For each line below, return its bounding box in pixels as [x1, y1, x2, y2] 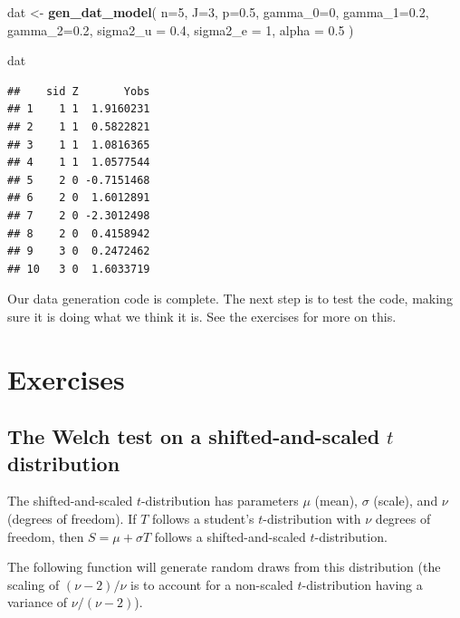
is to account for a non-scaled [130, 575, 293, 594]
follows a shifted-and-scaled [154, 526, 306, 546]
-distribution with [263, 509, 361, 528]
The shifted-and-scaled [7, 491, 133, 510]
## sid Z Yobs [7, 84, 150, 98]
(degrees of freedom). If [7, 509, 137, 528]
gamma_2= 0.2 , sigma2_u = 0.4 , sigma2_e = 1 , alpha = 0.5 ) [7, 20, 354, 39]
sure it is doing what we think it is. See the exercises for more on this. [7, 306, 397, 325]
